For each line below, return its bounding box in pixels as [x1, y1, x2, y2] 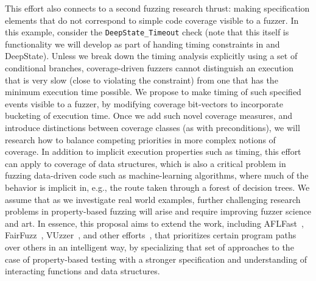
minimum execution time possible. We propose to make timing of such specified [5, 85, 301, 98]
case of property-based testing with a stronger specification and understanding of [5, 252, 307, 265]
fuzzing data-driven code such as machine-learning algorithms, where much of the [5, 169, 309, 182]
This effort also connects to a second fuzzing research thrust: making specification [5, 2, 310, 14]
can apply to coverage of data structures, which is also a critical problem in [5, 157, 286, 169]
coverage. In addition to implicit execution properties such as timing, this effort [5, 145, 301, 158]
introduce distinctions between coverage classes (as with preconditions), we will [5, 121, 300, 133]
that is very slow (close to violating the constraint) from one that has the [5, 73, 278, 86]
